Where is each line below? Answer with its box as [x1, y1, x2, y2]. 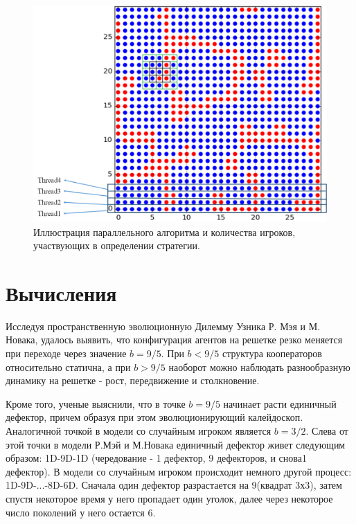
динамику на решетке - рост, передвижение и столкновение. [6, 373, 260, 388]
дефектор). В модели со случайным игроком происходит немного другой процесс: [6, 464, 352, 478]
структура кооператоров [222, 346, 322, 361]
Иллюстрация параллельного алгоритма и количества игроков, [33, 224, 296, 239]
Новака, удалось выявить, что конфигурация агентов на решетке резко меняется [6, 332, 343, 347]
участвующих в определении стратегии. [33, 238, 200, 253]
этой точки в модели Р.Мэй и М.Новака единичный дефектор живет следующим [6, 437, 346, 451]
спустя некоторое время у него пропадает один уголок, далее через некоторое [6, 491, 333, 505]
